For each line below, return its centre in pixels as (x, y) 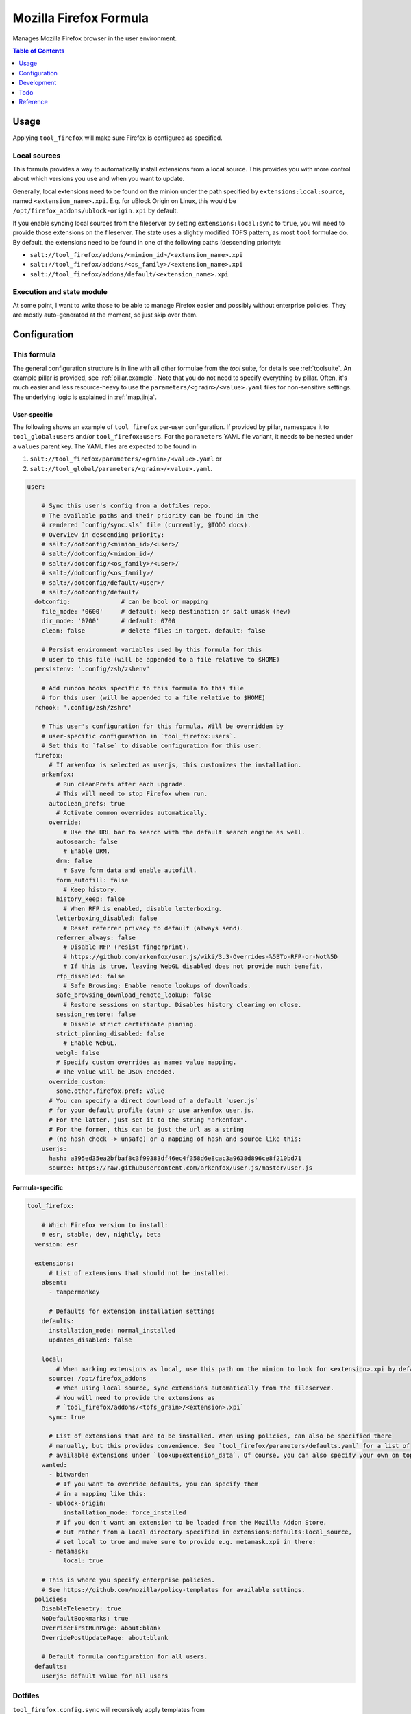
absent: (54, 1283)
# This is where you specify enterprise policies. (128, 1580)
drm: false (74, 861)
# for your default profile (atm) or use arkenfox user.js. (152, 1110)
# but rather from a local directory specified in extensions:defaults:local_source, (204, 1532)
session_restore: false (96, 1014)
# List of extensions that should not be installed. (139, 1273)
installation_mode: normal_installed (112, 1331)
